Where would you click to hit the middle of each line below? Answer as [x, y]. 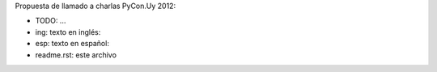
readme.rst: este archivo [76, 55]
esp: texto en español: [72, 44]
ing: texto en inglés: [68, 32]
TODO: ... [51, 21]
